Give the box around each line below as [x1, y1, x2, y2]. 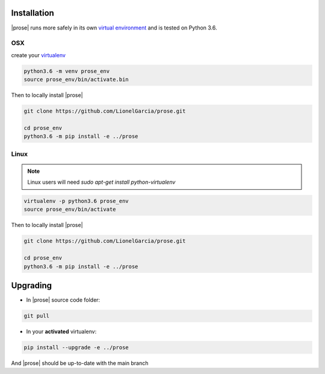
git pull [23, 313, 50, 319]
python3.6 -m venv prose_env [23, 67, 110, 75]
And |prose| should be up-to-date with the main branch [11, 360, 149, 367]
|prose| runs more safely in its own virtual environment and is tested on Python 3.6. [11, 24, 217, 31]
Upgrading [11, 281, 52, 291]
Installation [11, 8, 54, 18]
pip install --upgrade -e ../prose [23, 344, 129, 351]
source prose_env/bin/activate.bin [23, 76, 129, 83]
